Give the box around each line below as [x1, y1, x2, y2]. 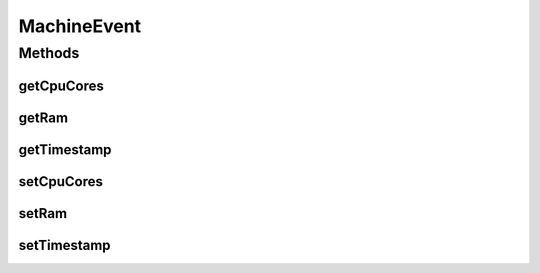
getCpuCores [18, 77, 105, 94]
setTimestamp [18, 236, 111, 254]
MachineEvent [18, 15, 142, 37]
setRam [18, 205, 68, 222]
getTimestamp [18, 141, 112, 158]
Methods [18, 44, 80, 62]
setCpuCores [18, 173, 104, 190]
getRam [18, 109, 69, 126]
